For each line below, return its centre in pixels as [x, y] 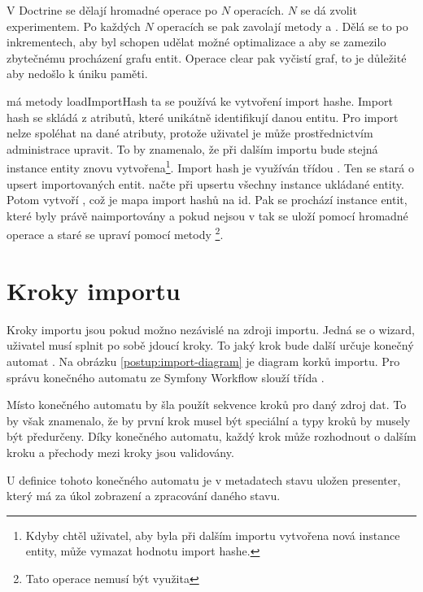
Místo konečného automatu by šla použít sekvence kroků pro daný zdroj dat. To [207, 405]
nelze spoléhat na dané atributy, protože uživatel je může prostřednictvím [190, 133]
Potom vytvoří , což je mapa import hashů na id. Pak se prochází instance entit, [207, 200]
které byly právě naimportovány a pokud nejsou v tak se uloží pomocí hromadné [207, 215]
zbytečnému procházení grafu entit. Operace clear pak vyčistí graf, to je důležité [207, 57]
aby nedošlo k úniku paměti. [77, 74]
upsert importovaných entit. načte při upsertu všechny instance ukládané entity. [205, 183]
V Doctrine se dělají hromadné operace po [112, 10]
